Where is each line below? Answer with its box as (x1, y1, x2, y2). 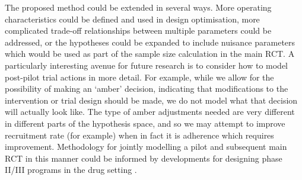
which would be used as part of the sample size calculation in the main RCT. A (5, 47, 295, 60)
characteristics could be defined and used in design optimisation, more (5, 12, 260, 25)
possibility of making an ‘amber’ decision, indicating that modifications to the (5, 82, 288, 95)
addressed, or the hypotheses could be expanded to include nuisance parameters (5, 36, 295, 48)
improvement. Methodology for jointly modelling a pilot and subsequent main (5, 140, 287, 153)
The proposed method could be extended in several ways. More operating (5, 1, 272, 13)
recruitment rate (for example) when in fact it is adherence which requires (5, 128, 274, 141)
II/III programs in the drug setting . (5, 163, 137, 176)
